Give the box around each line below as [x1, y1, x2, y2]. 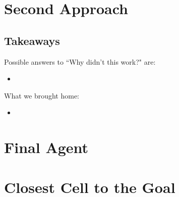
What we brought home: [4, 90, 79, 101]
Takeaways [4, 32, 60, 48]
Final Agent [4, 137, 89, 158]
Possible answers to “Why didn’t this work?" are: [4, 56, 156, 67]
